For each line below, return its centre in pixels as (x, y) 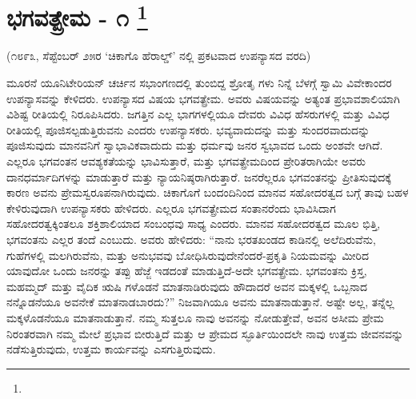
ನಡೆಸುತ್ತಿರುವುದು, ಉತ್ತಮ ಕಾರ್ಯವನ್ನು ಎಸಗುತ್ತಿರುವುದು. (111, 349)
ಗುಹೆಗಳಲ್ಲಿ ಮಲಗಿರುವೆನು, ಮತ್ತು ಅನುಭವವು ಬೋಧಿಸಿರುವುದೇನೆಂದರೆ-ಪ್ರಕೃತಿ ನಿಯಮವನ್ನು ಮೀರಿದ (188, 255)
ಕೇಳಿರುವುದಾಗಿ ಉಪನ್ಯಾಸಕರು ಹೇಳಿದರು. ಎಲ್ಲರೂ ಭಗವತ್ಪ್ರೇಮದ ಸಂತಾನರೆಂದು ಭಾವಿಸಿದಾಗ (171, 207)
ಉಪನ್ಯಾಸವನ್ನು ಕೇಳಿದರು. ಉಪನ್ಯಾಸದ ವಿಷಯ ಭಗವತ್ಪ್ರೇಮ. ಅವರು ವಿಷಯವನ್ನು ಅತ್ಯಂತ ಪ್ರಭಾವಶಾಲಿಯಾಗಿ (203, 98)
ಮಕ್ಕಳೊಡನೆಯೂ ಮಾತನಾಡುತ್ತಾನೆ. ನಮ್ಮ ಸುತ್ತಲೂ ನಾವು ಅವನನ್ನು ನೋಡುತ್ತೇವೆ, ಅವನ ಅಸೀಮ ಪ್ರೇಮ (195, 317)
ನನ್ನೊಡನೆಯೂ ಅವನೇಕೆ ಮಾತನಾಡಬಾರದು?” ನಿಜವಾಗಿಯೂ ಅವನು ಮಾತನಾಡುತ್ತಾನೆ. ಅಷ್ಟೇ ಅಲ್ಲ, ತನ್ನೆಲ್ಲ (200, 302)
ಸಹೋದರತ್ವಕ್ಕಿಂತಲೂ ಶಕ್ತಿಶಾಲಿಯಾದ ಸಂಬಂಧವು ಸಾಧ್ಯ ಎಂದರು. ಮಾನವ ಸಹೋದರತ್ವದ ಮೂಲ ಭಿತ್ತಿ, (194, 223)
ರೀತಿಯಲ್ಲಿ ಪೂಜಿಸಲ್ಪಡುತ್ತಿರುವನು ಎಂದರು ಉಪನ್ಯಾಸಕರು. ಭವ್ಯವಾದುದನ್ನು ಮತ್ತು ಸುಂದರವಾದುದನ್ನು (188, 129)
